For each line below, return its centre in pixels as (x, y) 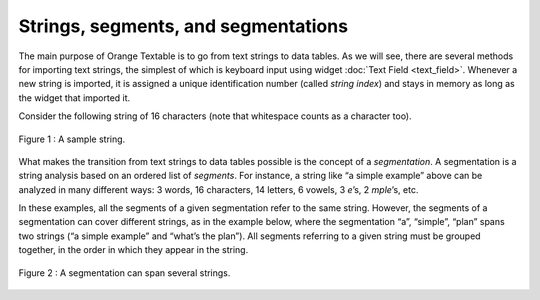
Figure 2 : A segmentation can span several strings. (124, 272)
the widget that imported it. (74, 97)
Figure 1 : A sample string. (72, 139)
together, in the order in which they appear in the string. (133, 250)
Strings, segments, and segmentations (183, 26)
